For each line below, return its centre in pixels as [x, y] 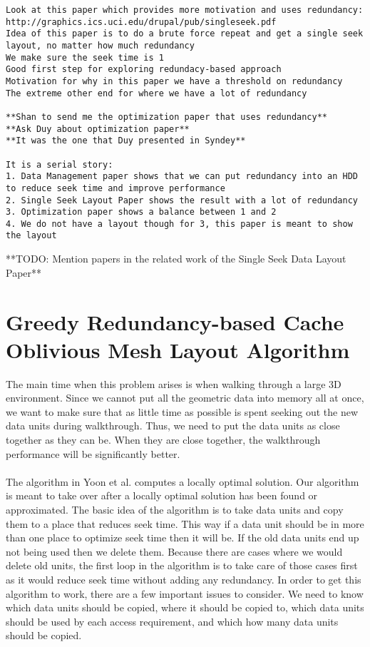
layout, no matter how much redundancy [100, 45]
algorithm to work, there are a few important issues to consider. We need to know [185, 593]
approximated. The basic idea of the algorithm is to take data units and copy [175, 509]
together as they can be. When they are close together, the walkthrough [163, 439]
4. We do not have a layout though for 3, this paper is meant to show [179, 224]
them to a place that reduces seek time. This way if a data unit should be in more [185, 523]
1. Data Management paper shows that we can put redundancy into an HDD [182, 177]
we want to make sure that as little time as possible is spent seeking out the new [182, 411]
